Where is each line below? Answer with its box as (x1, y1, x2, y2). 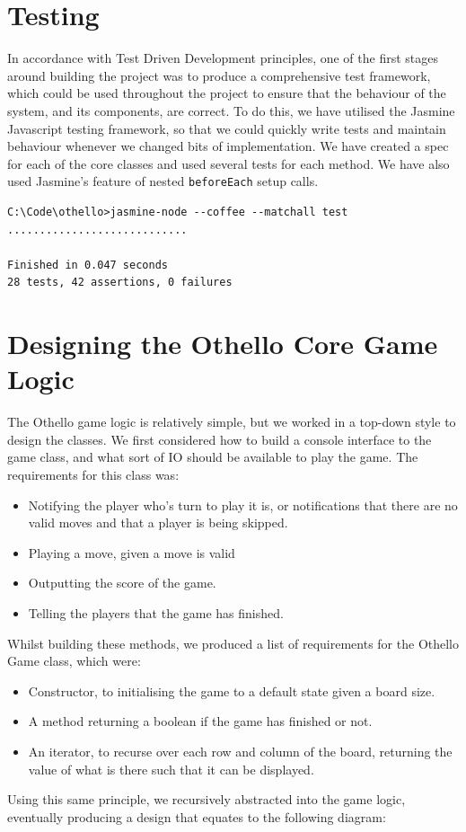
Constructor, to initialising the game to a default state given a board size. (28, 681, 435, 700)
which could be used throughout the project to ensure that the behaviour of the (7, 84, 446, 102)
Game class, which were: (7, 651, 141, 670)
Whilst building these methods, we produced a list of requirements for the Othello (7, 633, 460, 652)
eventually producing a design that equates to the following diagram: (7, 807, 386, 826)
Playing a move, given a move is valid (28, 543, 235, 562)
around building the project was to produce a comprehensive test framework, (7, 66, 431, 84)
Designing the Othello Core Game (7, 325, 438, 362)
